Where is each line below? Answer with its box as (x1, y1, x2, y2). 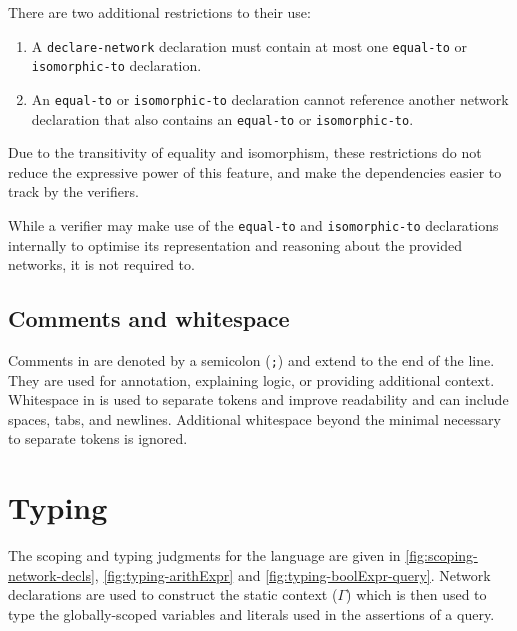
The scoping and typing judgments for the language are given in (8, 545, 401, 566)
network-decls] (8, 564, 95, 585)
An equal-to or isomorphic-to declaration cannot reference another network (31, 88, 509, 109)
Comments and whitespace (8, 303, 290, 334)
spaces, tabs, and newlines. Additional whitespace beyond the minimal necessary (8, 408, 501, 429)
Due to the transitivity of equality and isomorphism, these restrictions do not (8, 142, 482, 163)
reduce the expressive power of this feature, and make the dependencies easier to (8, 161, 502, 182)
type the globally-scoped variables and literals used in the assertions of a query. (8, 603, 495, 624)
